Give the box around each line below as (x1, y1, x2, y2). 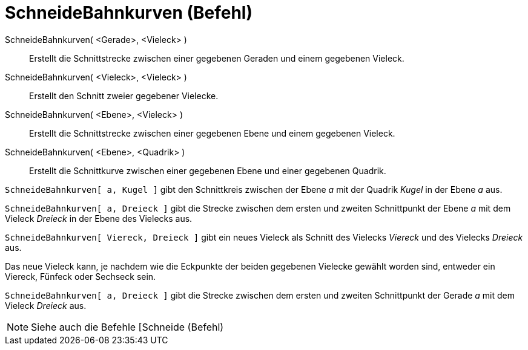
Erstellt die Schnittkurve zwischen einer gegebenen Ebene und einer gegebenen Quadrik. (29, 165, 386, 176)
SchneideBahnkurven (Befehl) (5, 2, 253, 23)
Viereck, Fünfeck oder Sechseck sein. (5, 271, 156, 282)
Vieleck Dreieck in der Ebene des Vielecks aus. (5, 213, 193, 224)
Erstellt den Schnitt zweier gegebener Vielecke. (29, 90, 219, 101)
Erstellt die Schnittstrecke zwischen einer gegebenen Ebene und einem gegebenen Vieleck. (29, 128, 395, 138)
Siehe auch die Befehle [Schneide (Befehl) (31, 320, 224, 333)
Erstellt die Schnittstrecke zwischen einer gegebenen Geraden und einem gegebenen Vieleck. (29, 53, 404, 63)
